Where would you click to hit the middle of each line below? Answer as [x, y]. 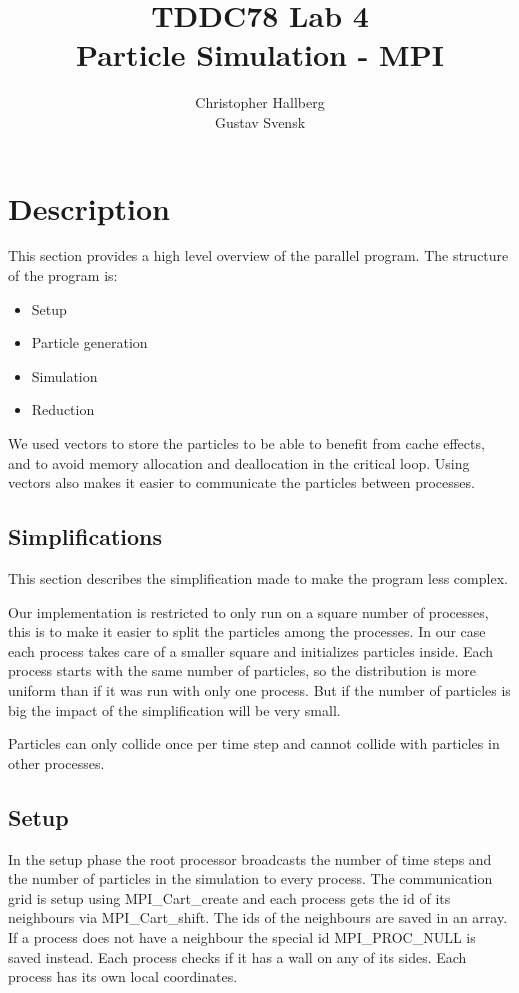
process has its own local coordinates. [123, 976]
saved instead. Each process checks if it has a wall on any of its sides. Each [237, 956]
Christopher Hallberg [260, 102]
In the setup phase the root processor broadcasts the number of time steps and [250, 858]
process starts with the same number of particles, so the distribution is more [242, 670]
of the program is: [63, 275]
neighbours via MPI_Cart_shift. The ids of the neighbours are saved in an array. [258, 917]
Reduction [63, 409]
